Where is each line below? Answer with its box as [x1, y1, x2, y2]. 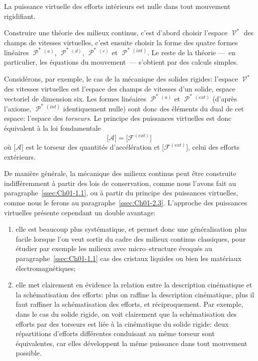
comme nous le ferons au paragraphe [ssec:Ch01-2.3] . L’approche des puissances [4, 197, 248, 208]
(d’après [212, 93, 237, 103]
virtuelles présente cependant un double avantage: [4, 207, 156, 217]
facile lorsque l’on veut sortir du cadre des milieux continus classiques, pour [15, 233, 246, 244]
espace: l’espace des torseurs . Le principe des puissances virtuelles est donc [4, 113, 232, 123]
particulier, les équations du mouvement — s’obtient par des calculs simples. [4, 57, 238, 67]
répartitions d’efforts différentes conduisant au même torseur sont [15, 328, 215, 339]
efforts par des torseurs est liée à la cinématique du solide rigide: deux [15, 318, 229, 329]
